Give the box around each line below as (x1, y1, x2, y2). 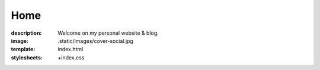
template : (11, 46, 36, 53)
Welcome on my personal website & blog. (57, 29, 159, 36)
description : (11, 29, 42, 36)
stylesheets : (11, 54, 43, 61)
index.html (57, 46, 84, 53)
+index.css (57, 54, 85, 61)
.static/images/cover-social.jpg (57, 37, 133, 44)
